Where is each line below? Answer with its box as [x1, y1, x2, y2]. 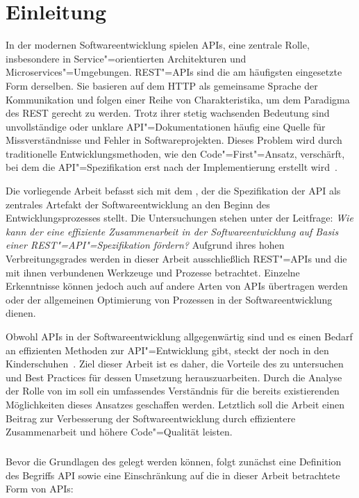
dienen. [6, 306, 36, 320]
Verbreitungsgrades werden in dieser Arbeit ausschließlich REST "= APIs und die [6, 251, 347, 266]
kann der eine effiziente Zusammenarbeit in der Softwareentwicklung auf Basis [6, 224, 339, 238]
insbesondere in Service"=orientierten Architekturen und [6, 51, 247, 65]
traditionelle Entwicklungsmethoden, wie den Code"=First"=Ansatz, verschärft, [6, 146, 345, 160]
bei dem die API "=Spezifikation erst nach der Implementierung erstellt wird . [6, 160, 337, 174]
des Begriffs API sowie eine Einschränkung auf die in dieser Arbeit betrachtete [6, 467, 340, 482]
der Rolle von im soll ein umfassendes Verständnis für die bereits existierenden [6, 383, 340, 398]
